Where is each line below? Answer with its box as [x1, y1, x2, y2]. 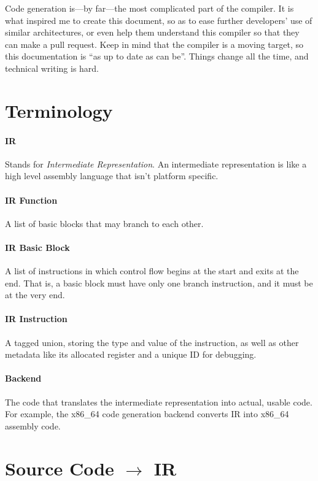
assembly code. [5, 419, 61, 432]
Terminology [5, 98, 113, 123]
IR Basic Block [5, 240, 70, 253]
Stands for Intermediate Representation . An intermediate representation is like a [5, 157, 307, 170]
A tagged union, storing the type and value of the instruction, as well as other [5, 336, 299, 348]
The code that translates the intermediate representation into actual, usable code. [5, 395, 312, 408]
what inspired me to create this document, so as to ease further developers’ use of [5, 13, 312, 26]
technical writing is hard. [5, 61, 99, 74]
